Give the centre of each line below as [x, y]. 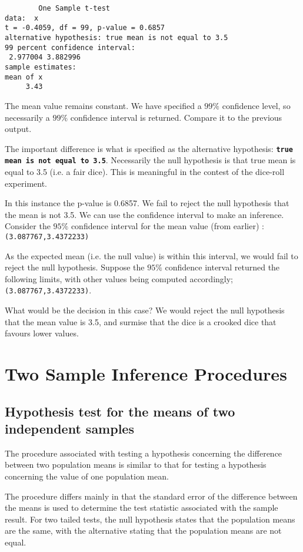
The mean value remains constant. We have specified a [103, 105]
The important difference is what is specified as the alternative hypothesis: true [149, 148]
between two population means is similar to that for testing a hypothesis [136, 465]
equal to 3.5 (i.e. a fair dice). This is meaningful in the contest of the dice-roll [145, 171]
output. [18, 129]
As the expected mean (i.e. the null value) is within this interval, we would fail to [151, 255]
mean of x [24, 77]
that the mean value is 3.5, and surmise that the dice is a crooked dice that [141, 321]
